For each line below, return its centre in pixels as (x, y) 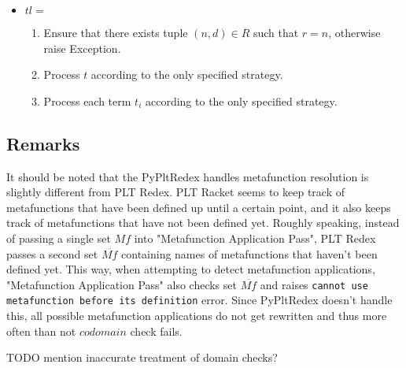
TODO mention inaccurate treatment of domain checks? (142, 357)
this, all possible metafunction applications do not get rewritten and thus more (197, 316)
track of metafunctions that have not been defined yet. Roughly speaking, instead (203, 223)
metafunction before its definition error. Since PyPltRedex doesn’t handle (199, 300)
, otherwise (354, 32)
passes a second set (52, 253)
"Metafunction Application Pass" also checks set (122, 284)
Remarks (43, 143)
